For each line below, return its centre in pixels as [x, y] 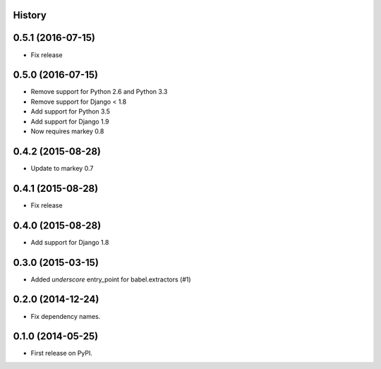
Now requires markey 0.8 [67, 131]
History [30, 15]
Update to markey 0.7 [62, 168]
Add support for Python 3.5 [71, 111]
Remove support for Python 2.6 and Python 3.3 [99, 92]
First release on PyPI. [62, 353]
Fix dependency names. [66, 316]
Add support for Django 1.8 [70, 242]
